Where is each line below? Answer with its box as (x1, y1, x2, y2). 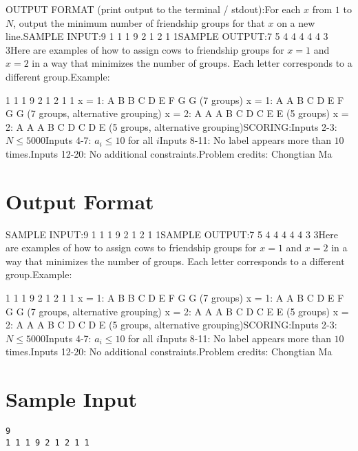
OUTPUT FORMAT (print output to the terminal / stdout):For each (6, 2, 301, 16)
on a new (277, 15, 315, 30)
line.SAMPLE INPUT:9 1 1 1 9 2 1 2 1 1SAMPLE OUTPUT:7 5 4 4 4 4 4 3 (6, 29, 328, 43)
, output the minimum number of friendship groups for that (13, 15, 265, 30)
